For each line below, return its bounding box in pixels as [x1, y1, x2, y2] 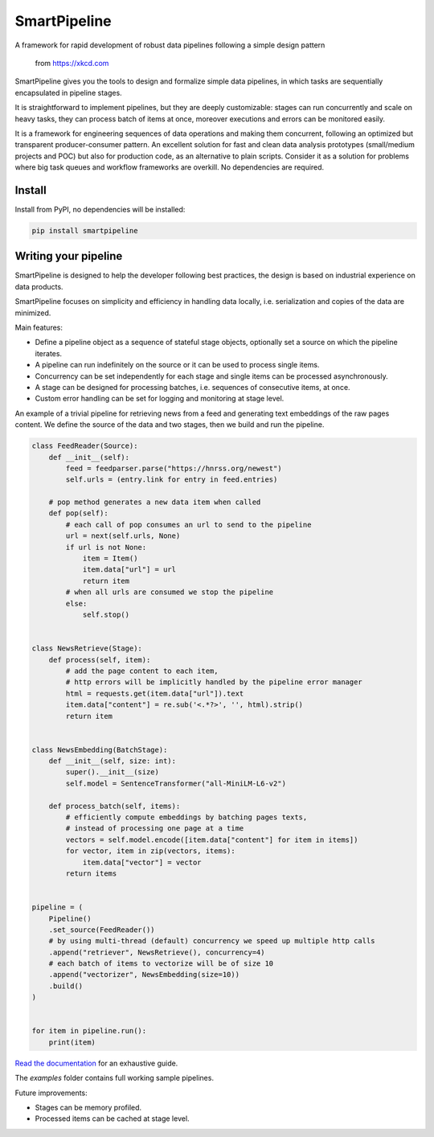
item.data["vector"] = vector [82, 857, 202, 867]
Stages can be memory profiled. [35, 1102, 142, 1112]
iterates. [35, 348, 63, 358]
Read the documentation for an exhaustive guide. [14, 1058, 178, 1068]
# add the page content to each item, [65, 666, 219, 675]
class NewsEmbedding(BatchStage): [31, 745, 168, 754]
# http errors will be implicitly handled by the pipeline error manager [65, 678, 363, 687]
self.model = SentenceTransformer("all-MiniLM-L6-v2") [65, 778, 287, 788]
